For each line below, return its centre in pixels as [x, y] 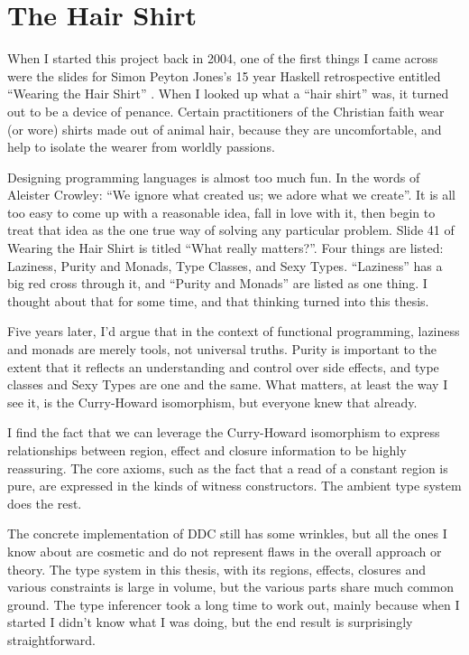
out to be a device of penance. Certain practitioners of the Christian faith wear [226, 111]
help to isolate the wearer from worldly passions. [141, 147]
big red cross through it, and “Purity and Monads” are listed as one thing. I [217, 283]
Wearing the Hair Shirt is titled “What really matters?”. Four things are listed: [225, 248]
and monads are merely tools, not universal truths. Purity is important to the [222, 349]
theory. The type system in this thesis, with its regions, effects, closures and [217, 569]
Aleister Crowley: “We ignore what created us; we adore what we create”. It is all [231, 195]
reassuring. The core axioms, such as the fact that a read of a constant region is [228, 468]
